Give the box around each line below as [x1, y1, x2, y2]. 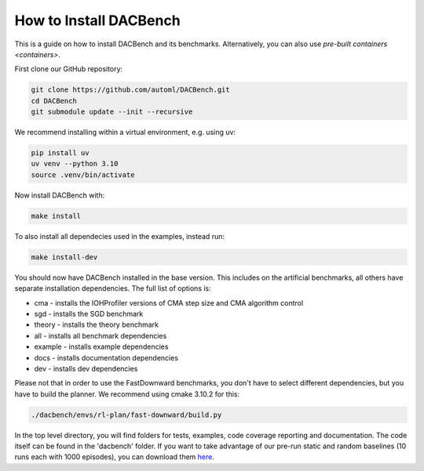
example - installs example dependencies [34, 342, 169, 352]
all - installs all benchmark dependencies [34, 331, 167, 340]
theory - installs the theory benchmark [34, 320, 159, 329]
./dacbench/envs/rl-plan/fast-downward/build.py [31, 410, 222, 419]
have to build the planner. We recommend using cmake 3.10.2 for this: [14, 389, 239, 399]
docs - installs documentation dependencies [34, 353, 179, 362]
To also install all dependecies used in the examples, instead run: [14, 231, 225, 241]
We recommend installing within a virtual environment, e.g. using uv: [14, 128, 236, 137]
